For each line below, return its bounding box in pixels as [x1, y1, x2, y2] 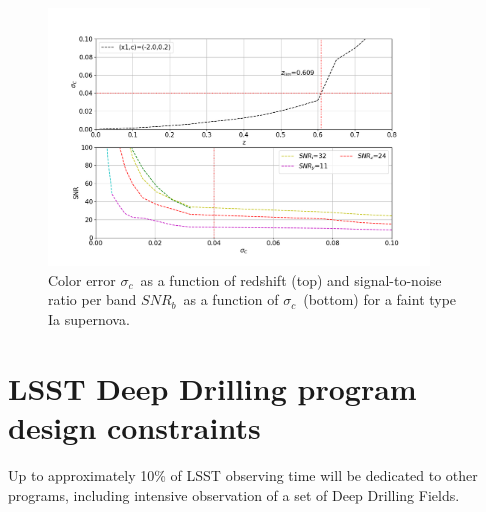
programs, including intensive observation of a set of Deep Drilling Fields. [8, 484, 460, 505]
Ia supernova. [48, 309, 130, 330]
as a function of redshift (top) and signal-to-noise [140, 269, 442, 290]
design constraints [8, 406, 261, 447]
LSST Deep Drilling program [8, 367, 417, 408]
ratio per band [48, 289, 137, 310]
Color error [48, 269, 116, 290]
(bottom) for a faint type [303, 289, 457, 310]
